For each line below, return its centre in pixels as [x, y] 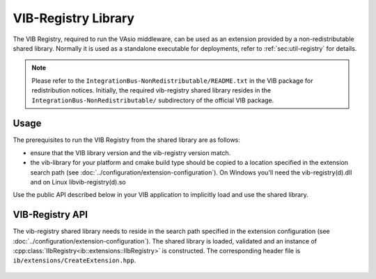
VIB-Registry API [50, 215]
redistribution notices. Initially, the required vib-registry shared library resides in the [151, 90]
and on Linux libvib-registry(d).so [78, 182]
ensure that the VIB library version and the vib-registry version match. [131, 152]
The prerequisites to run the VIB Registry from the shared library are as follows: [126, 140]
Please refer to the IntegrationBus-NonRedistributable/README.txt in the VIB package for [172, 81]
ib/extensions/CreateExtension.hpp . [75, 260]
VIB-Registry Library [74, 18]
